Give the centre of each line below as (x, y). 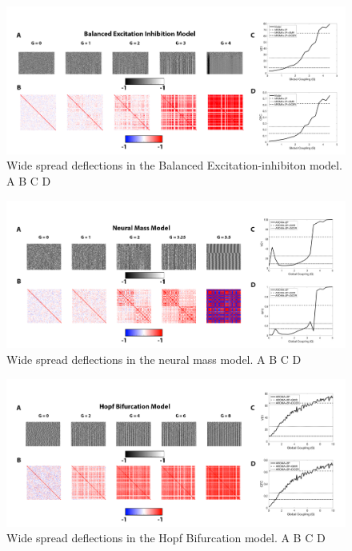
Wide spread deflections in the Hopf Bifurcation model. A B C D (166, 538)
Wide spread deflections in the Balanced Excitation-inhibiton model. (174, 165)
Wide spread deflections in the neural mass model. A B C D (154, 359)
